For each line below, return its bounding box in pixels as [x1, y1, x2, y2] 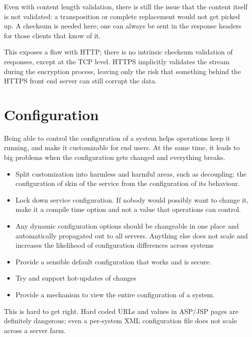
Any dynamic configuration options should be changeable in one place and [15, 221, 239, 231]
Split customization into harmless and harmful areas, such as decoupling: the [15, 168, 247, 179]
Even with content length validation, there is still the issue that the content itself [4, 1, 248, 11]
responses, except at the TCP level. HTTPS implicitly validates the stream [4, 56, 230, 66]
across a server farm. [4, 325, 66, 335]
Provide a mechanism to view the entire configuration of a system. [15, 289, 215, 299]
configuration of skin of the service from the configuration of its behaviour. [15, 178, 240, 188]
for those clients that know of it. [4, 30, 101, 40]
